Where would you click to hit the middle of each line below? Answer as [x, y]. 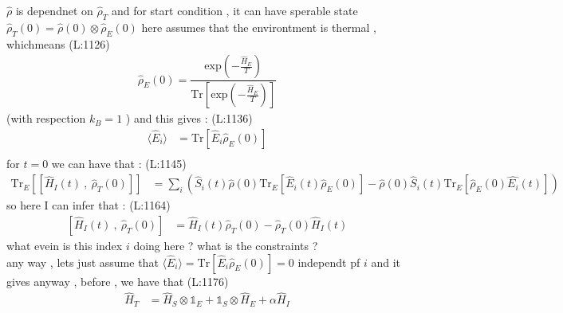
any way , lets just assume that [83, 262]
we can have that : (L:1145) [119, 163]
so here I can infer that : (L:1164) [89, 205]
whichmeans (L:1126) [58, 43]
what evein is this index [65, 245]
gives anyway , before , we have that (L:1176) [118, 281]
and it [386, 262]
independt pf [329, 262]
